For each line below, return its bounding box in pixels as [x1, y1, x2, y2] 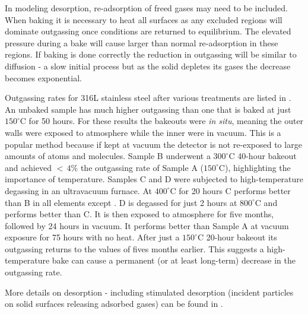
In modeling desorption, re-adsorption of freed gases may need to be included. [5, 2, 288, 14]
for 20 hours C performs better [179, 184, 291, 196]
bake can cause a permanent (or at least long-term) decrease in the [52, 254, 296, 267]
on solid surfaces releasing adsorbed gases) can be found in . [5, 297, 223, 310]
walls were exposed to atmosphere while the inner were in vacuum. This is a [5, 126, 281, 138]
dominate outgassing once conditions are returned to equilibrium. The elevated [5, 25, 291, 37]
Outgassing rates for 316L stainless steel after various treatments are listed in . [5, 91, 291, 104]
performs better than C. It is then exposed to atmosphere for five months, [5, 208, 274, 220]
